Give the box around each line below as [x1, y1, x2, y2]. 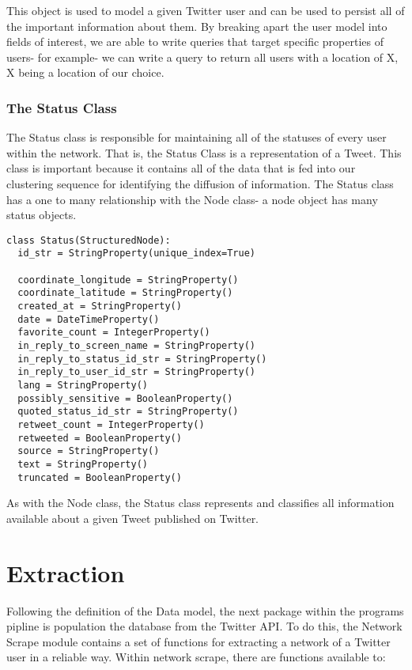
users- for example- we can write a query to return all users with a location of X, [6, 48, 399, 65]
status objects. [6, 206, 77, 223]
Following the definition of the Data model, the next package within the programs [6, 602, 404, 619]
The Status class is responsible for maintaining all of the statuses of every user [6, 129, 387, 146]
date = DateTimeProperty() [17, 313, 160, 325]
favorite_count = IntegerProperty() [17, 327, 210, 339]
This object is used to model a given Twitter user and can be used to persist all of [6, 2, 405, 18]
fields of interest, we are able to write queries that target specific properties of [6, 33, 384, 50]
